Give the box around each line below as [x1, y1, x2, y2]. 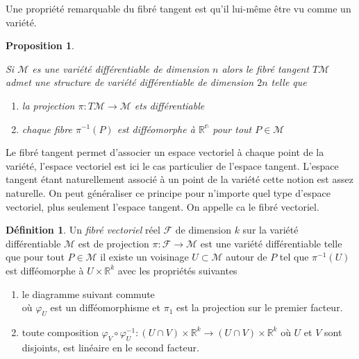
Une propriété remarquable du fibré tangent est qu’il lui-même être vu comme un [6, 1, 351, 15]
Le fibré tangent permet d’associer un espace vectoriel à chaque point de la [6, 145, 324, 159]
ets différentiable [134, 98, 205, 112]
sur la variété [242, 222, 299, 237]
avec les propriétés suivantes [117, 263, 237, 277]
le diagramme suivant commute [22, 286, 155, 301]
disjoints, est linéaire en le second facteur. [22, 340, 199, 354]
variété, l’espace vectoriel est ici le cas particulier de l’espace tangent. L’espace [6, 158, 339, 173]
